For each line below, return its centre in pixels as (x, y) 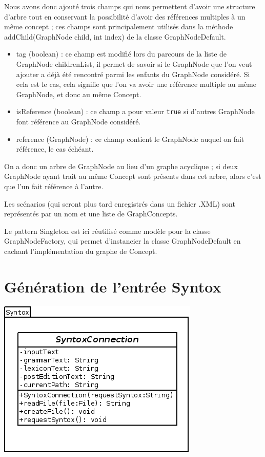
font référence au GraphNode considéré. (78, 121)
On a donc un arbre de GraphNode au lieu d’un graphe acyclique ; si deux (121, 166)
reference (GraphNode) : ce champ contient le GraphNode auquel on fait (130, 139)
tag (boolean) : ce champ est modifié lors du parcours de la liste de (121, 54)
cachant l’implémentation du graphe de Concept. (81, 251)
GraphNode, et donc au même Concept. (79, 94)
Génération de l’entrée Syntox (113, 286)
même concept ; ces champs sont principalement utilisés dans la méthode (119, 26)
